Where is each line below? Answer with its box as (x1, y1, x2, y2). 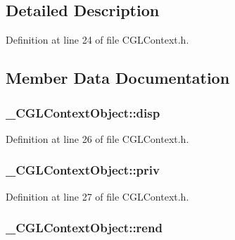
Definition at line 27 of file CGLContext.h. (6, 189, 189, 203)
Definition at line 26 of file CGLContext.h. (6, 131, 189, 146)
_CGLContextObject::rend (6, 219, 163, 236)
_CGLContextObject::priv (6, 161, 160, 179)
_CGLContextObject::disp (6, 103, 160, 121)
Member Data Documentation (6, 67, 230, 89)
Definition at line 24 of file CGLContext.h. (6, 32, 189, 47)
